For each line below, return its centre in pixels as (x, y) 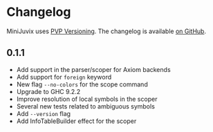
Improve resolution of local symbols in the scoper (87, 99)
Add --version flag (43, 113)
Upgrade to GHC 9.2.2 (48, 91)
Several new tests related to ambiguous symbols (85, 106)
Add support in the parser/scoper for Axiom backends (93, 69)
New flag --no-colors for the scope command (82, 84)
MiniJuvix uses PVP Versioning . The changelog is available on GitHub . (106, 31)
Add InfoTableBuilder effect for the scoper (76, 121)
